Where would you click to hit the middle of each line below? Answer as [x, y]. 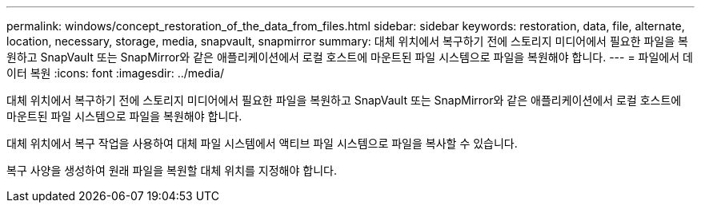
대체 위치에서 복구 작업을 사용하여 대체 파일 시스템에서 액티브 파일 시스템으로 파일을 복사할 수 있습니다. [262, 143]
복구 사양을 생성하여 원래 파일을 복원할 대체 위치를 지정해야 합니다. [172, 170]
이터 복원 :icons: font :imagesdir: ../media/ [116, 73]
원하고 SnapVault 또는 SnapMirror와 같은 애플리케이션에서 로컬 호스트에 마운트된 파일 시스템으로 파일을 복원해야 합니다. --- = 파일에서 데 [350, 57]
